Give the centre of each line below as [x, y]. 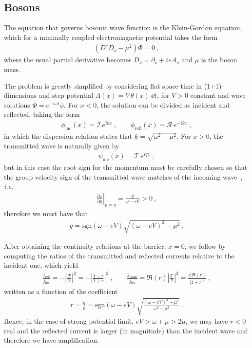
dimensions [20, 95]
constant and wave [218, 95]
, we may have [207, 321]
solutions [17, 104]
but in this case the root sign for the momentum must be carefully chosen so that [126, 167]
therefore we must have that [46, 213]
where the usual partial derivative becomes [68, 60]
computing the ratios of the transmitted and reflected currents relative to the [119, 255]
